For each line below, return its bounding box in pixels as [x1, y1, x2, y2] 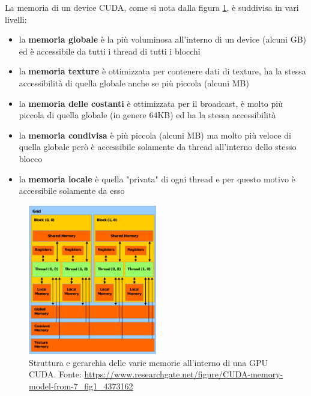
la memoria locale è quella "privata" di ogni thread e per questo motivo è [19, 172, 295, 185]
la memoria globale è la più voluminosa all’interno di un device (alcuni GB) [19, 33, 307, 46]
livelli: [5, 13, 27, 25]
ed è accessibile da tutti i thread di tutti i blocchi [19, 44, 201, 57]
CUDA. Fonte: [29, 368, 82, 380]
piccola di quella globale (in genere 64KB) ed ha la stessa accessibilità [19, 109, 276, 121]
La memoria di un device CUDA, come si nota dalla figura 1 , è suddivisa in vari [5, 1, 299, 13]
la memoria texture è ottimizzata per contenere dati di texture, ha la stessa [19, 65, 306, 77]
